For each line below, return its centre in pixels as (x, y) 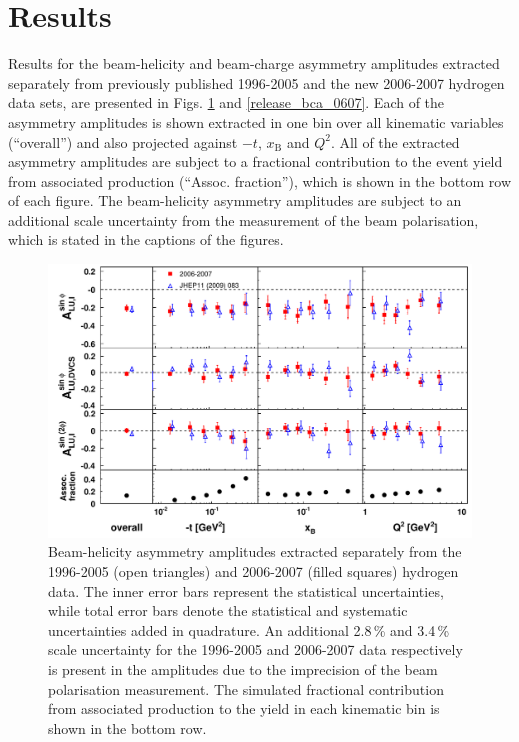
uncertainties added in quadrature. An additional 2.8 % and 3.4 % (249, 629)
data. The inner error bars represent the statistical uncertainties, (246, 590)
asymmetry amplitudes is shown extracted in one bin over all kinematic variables (256, 121)
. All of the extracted (395, 141)
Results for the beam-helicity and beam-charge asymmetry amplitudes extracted (254, 63)
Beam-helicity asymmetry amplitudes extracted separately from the (255, 551)
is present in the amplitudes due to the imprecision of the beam (243, 668)
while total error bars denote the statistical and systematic (228, 610)
